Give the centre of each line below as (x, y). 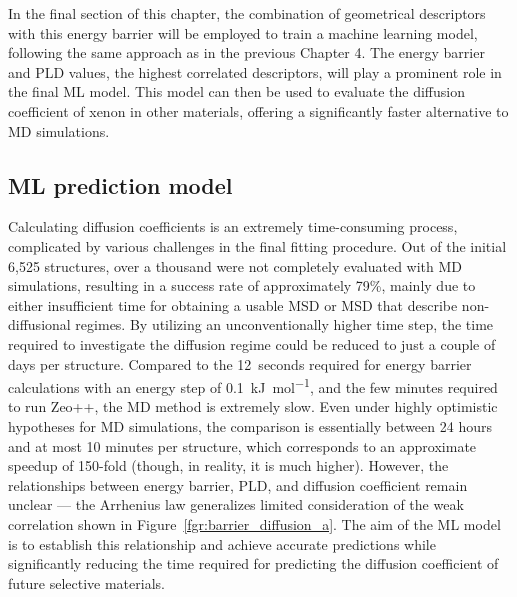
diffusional (39, 324)
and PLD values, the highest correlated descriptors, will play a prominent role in (255, 71)
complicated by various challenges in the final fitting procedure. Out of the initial (257, 245)
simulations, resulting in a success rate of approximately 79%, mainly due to (242, 285)
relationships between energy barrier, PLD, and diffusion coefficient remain (238, 484)
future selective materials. (86, 582)
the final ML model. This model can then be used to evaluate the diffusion (236, 91)
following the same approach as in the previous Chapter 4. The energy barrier (246, 52)
